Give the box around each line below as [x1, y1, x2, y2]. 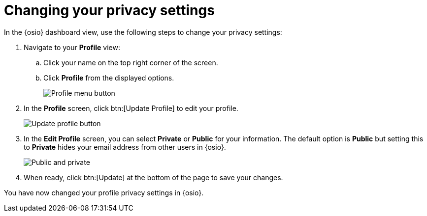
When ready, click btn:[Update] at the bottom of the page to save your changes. [24, 173, 283, 182]
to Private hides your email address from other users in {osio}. [24, 142, 226, 151]
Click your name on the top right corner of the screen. [43, 58, 218, 67]
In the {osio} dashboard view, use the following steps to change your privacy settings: [4, 27, 282, 36]
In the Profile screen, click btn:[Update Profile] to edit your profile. [24, 104, 238, 112]
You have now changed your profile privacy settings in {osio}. [4, 188, 204, 197]
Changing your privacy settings [4, 2, 215, 19]
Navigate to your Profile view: [24, 43, 120, 52]
